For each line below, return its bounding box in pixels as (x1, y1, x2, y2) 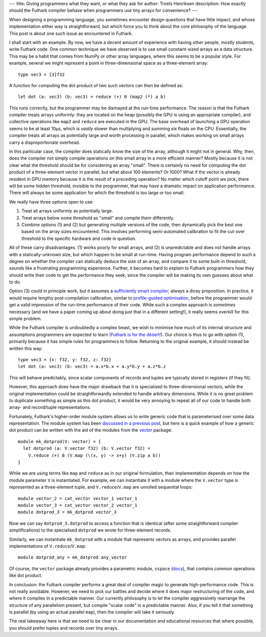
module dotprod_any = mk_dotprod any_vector (18, 555, 128, 560)
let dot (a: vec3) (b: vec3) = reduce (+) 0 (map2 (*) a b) (18, 94, 166, 100)
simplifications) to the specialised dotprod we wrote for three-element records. (9, 527, 172, 533)
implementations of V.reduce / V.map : (9, 543, 86, 549)
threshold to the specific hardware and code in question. (21, 235, 136, 241)
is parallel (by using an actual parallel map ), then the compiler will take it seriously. (9, 609, 175, 615)
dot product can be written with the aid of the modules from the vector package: (9, 427, 172, 433)
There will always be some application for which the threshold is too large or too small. (9, 190, 185, 196)
